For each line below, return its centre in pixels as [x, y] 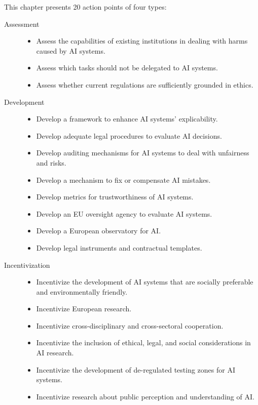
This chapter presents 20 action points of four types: [85, 7]
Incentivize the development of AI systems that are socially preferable [145, 282]
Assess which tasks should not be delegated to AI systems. [127, 68]
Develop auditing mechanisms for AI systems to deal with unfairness [143, 153]
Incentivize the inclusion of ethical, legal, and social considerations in [143, 342]
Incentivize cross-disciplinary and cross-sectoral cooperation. [130, 325]
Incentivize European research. [84, 309]
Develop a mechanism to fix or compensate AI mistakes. [123, 179]
